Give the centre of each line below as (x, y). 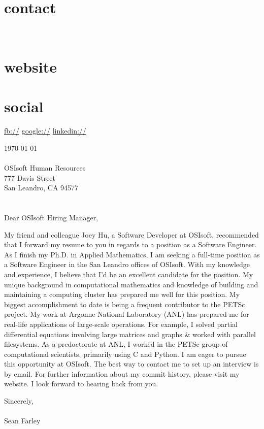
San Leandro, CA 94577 (41, 188)
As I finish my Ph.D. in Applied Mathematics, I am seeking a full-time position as (132, 254)
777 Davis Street (30, 177)
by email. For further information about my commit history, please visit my (122, 373)
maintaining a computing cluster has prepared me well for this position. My (122, 294)
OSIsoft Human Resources (45, 168)
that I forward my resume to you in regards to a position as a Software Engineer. (130, 244)
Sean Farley (22, 421)
